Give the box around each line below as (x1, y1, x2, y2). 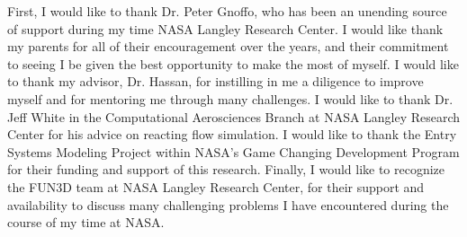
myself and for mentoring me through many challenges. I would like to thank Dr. (7, 89, 454, 108)
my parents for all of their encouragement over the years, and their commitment (7, 37, 449, 56)
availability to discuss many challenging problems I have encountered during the (7, 195, 449, 214)
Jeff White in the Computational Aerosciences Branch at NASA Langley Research (7, 107, 461, 126)
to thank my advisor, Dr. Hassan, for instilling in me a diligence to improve (7, 72, 424, 91)
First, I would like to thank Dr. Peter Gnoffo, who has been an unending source (7, 2, 447, 20)
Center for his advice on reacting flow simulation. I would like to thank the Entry (7, 125, 457, 144)
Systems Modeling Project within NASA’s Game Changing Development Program (7, 142, 460, 161)
